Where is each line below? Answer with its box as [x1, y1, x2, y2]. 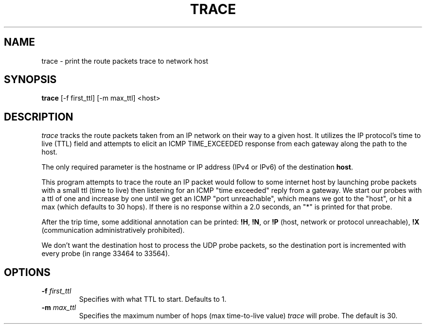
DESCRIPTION [4, 110, 73, 123]
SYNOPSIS [4, 73, 57, 86]
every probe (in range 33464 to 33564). [41, 249, 170, 258]
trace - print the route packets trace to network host [41, 56, 208, 65]
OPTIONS [4, 266, 51, 278]
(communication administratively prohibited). [41, 226, 185, 235]
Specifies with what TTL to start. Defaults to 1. [79, 295, 227, 304]
